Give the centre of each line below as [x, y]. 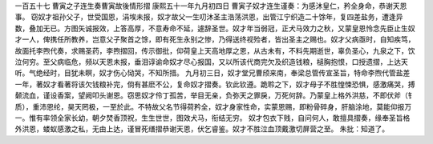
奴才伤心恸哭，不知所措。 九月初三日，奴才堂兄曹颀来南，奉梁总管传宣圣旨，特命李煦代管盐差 [255, 73]
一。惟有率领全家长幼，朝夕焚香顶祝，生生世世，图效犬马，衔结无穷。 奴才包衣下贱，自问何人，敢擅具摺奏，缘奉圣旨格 [212, 118]
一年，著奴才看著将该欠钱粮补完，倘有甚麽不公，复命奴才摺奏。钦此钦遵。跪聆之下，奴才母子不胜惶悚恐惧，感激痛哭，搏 [215, 84]
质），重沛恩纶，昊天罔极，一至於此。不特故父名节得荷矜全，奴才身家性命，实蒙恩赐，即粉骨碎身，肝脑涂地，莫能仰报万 [213, 106]
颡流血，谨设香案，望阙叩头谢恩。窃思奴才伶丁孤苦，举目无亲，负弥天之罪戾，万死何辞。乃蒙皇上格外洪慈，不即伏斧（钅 [215, 95]
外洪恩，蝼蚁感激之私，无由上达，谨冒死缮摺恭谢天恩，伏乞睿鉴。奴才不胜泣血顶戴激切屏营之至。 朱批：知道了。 [202, 129]
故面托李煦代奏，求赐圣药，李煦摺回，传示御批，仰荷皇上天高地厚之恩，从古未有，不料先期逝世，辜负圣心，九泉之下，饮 [215, 50]
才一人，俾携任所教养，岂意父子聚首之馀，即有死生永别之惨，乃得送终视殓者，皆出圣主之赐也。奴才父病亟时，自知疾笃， [215, 39]
